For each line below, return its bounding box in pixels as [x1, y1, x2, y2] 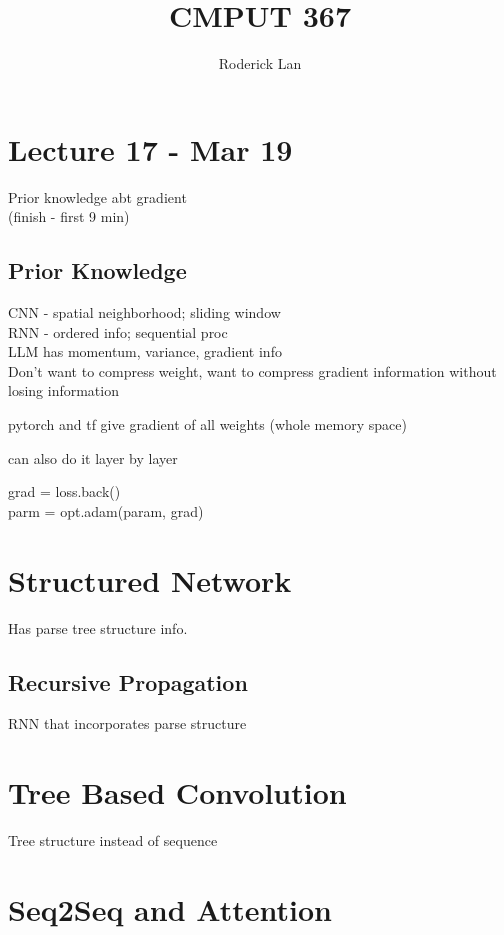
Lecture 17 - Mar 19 [8, 128, 293, 169]
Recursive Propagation [8, 666, 248, 697]
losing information [8, 380, 119, 401]
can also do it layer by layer [8, 447, 178, 468]
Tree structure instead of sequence [8, 830, 218, 851]
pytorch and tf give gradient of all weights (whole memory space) [8, 414, 407, 435]
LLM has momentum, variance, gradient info [8, 341, 282, 362]
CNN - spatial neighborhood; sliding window [8, 302, 281, 323]
